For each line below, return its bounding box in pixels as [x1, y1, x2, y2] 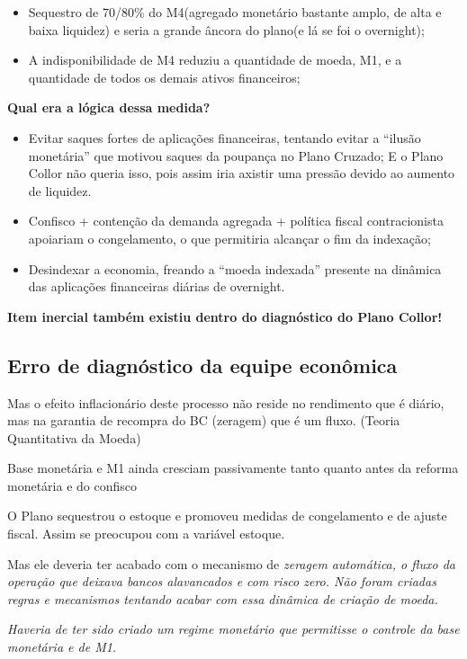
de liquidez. [28, 181, 92, 200]
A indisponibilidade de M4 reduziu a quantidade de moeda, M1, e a [28, 50, 402, 69]
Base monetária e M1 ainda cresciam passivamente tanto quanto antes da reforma [7, 459, 459, 477]
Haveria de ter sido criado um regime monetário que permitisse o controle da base [7, 619, 460, 638]
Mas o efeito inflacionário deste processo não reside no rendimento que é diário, [7, 393, 445, 412]
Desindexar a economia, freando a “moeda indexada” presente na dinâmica [28, 259, 442, 278]
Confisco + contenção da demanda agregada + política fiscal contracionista [28, 211, 444, 230]
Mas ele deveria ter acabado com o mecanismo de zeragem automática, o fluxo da [7, 554, 455, 573]
